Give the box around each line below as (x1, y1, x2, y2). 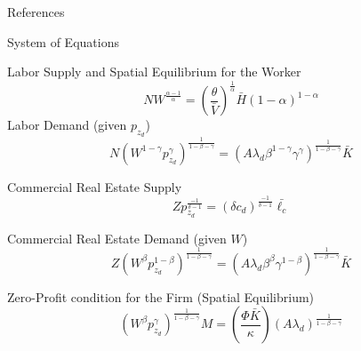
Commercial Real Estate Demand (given (7, 228, 227, 247)
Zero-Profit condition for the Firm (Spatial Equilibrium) (7, 287, 315, 306)
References (7, 3, 65, 20)
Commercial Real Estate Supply (7, 177, 182, 195)
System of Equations (7, 32, 119, 51)
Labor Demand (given (7, 116, 127, 134)
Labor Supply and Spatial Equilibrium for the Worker (7, 62, 301, 81)
